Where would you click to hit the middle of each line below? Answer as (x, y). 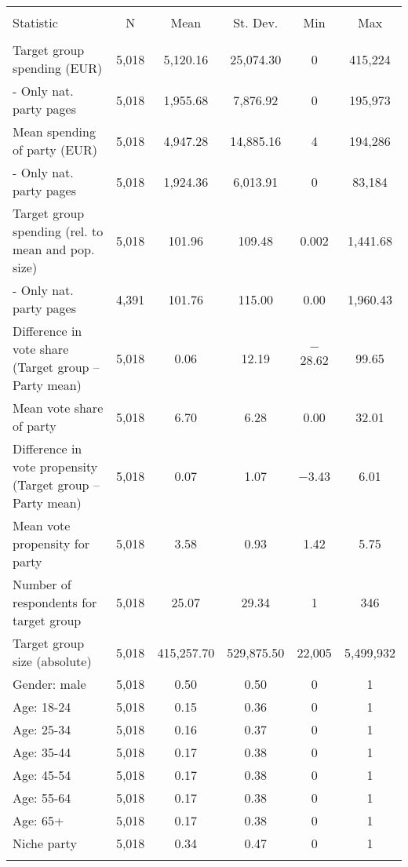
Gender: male (49, 684)
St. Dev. (256, 22)
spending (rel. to (58, 231)
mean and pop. (54, 249)
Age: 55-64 (42, 798)
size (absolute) (52, 661)
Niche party (45, 843)
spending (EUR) (58, 68)
